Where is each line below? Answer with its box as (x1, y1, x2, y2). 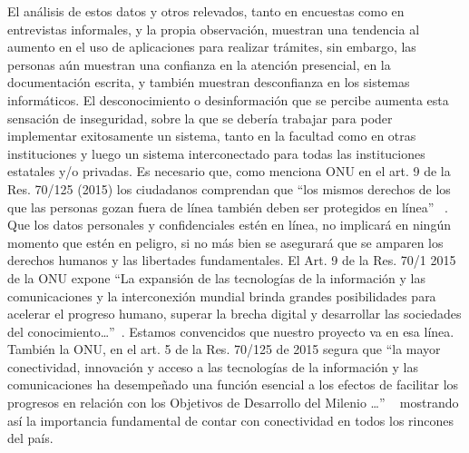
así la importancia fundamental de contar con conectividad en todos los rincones (7, 410, 454, 429)
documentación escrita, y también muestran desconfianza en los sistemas (7, 73, 410, 92)
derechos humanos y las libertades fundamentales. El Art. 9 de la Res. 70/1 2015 (7, 251, 456, 270)
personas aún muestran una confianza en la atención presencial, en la (7, 54, 391, 74)
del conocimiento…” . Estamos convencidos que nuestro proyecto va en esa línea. (7, 321, 454, 340)
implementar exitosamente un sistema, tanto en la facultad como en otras (7, 126, 416, 145)
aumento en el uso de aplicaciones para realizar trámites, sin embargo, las (7, 37, 416, 56)
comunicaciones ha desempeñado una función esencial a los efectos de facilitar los (7, 375, 459, 394)
